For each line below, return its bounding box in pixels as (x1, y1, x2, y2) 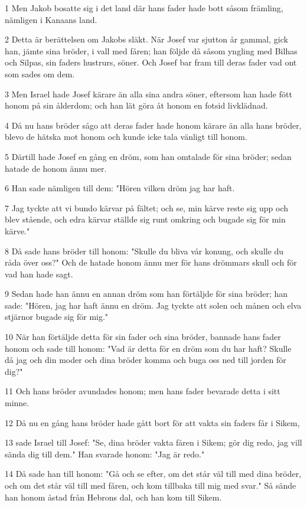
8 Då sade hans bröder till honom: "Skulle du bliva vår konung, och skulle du (5, 244, 284, 257)
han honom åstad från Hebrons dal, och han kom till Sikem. (5, 490, 222, 503)
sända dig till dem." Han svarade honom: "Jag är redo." (5, 447, 205, 460)
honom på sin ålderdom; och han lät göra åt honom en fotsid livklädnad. (5, 99, 268, 112)
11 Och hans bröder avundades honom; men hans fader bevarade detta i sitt (5, 385, 280, 397)
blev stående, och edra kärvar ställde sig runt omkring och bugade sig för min (5, 213, 286, 225)
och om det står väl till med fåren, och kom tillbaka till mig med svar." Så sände (5, 479, 296, 491)
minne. (5, 397, 30, 409)
